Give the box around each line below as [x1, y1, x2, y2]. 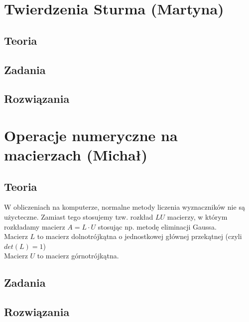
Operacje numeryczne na [4, 125, 178, 145]
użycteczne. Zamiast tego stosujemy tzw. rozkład [4, 212, 153, 222]
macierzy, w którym [167, 212, 228, 222]
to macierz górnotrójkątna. [37, 250, 119, 261]
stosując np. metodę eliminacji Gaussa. [98, 221, 217, 232]
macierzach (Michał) [4, 145, 148, 165]
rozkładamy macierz [4, 221, 65, 232]
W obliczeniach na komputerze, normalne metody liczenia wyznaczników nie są [4, 202, 245, 212]
